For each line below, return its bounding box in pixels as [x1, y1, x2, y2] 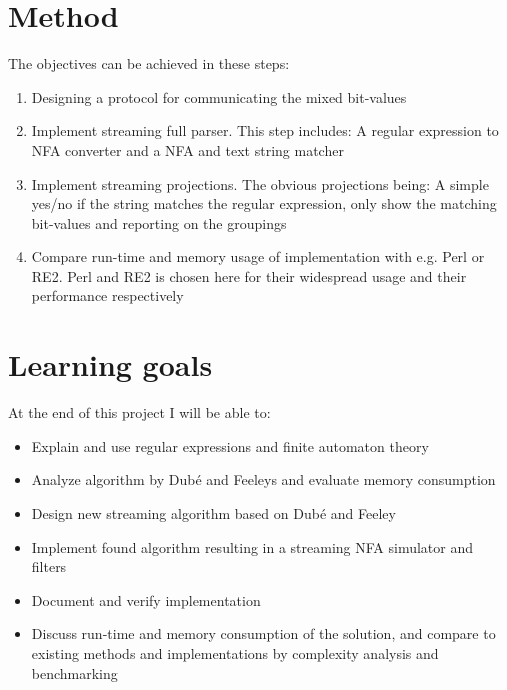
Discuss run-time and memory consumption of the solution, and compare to [31, 623, 496, 644]
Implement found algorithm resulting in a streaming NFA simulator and [31, 536, 474, 557]
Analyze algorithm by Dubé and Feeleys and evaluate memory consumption [31, 469, 496, 490]
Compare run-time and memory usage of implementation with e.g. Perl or [31, 246, 485, 267]
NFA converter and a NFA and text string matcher [31, 139, 344, 160]
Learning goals [8, 344, 213, 385]
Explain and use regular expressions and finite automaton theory [31, 435, 429, 456]
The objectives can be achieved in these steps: [8, 53, 290, 74]
